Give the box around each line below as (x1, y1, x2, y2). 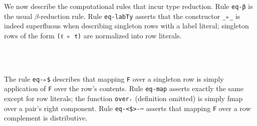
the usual (4, 10, 33, 21)
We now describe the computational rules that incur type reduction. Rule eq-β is (4, 1, 253, 11)
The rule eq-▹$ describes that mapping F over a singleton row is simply (4, 73, 224, 84)
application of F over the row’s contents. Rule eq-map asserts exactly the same (4, 83, 243, 94)
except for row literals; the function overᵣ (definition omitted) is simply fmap (4, 93, 243, 104)
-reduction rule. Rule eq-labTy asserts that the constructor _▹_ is (38, 10, 240, 21)
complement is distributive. (4, 113, 88, 123)
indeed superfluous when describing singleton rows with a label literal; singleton (4, 20, 249, 31)
